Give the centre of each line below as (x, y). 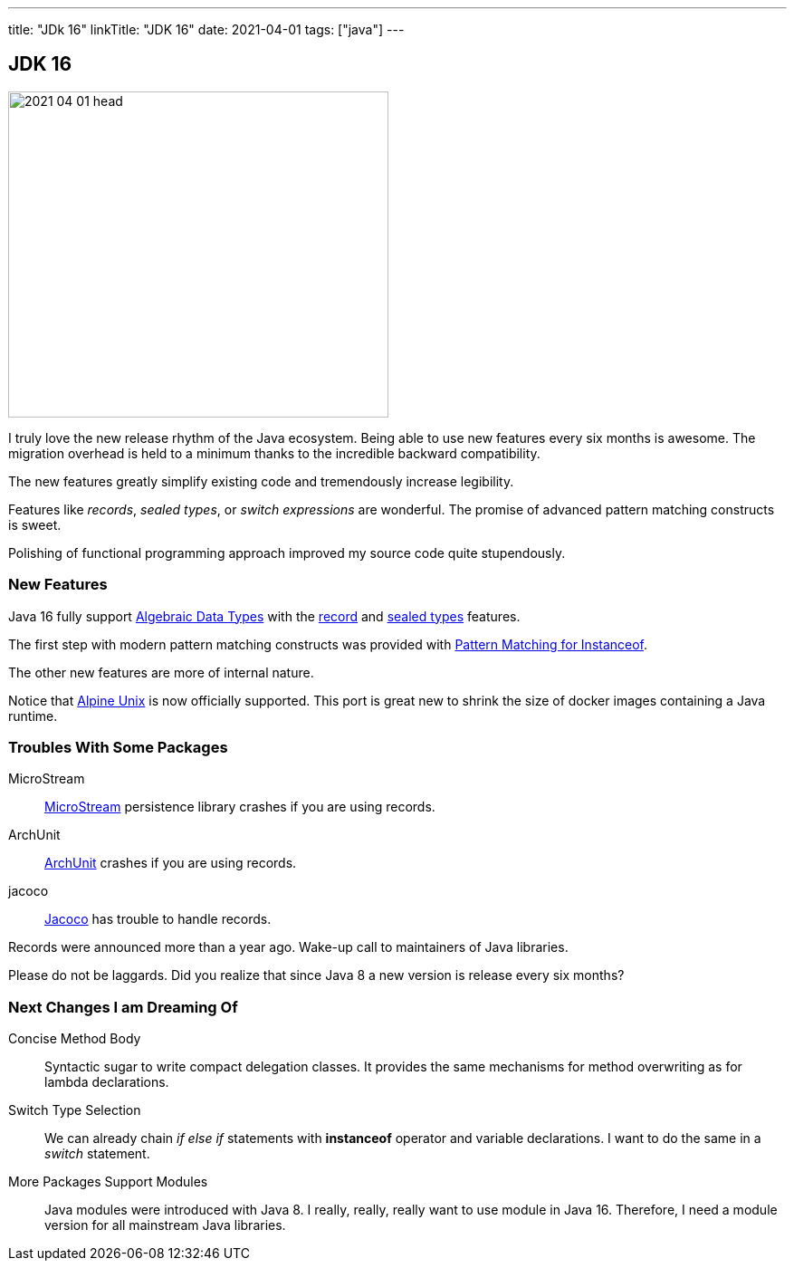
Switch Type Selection (75, 1110)
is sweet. (35, 524)
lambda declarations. (107, 1082)
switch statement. (97, 1154)
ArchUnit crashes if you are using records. (171, 863)
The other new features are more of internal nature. (161, 672)
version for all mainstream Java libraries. (165, 1225)
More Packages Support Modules (108, 1182)
